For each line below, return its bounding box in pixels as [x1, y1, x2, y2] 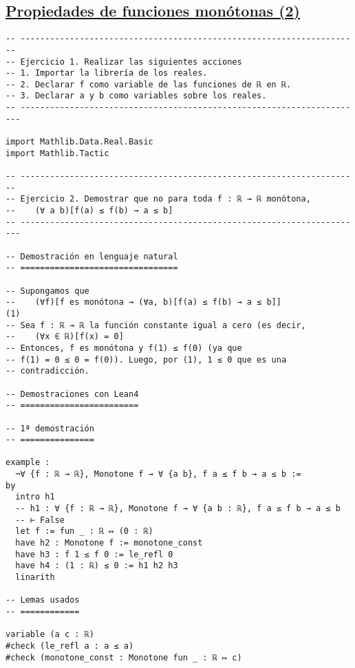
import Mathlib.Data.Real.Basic [6, 137, 153, 147]
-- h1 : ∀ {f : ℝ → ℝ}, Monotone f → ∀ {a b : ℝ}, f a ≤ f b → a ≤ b [15, 504, 341, 514]
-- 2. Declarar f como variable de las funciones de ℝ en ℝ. [6, 79, 292, 89]
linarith [15, 572, 55, 583]
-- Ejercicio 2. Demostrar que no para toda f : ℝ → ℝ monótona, [6, 194, 311, 204]
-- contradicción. [6, 366, 89, 376]
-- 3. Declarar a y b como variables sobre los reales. [6, 91, 267, 101]
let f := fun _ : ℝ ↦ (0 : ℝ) [15, 526, 153, 537]
